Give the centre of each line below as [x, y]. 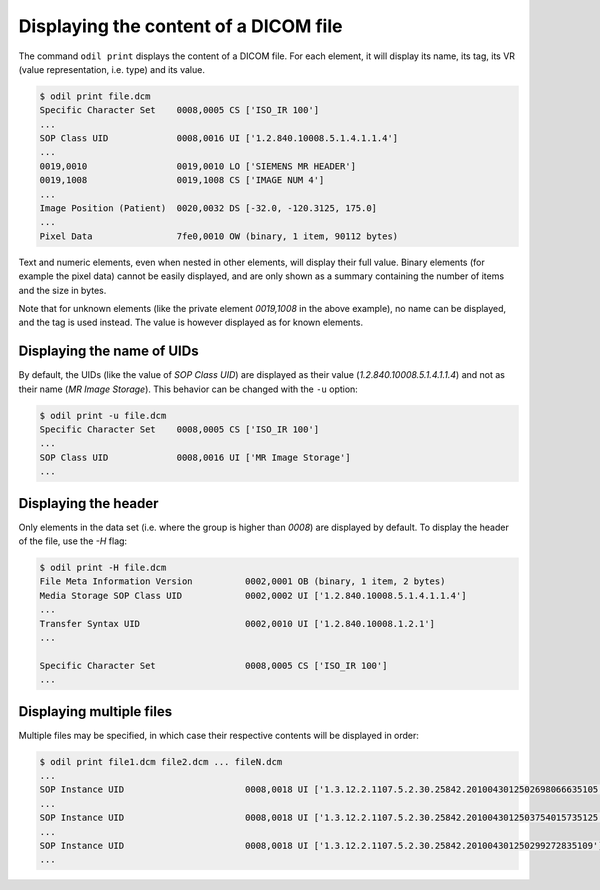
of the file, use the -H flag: [73, 541]
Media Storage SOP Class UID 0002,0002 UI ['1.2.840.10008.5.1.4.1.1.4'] [253, 595]
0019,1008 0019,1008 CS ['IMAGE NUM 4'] [182, 180]
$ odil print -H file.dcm [103, 568]
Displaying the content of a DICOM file [180, 26]
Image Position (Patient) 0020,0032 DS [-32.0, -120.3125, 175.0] [208, 208]
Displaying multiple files [95, 711]
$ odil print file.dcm [95, 96]
